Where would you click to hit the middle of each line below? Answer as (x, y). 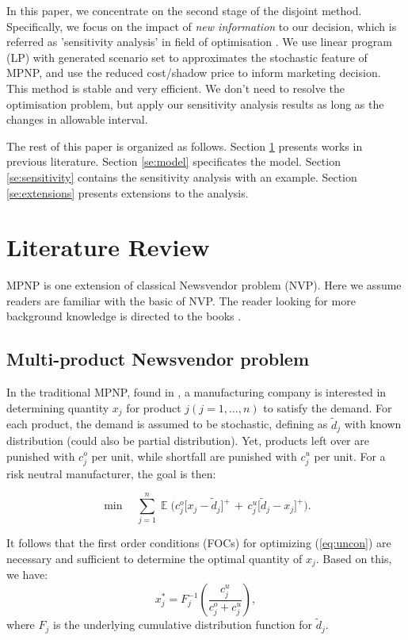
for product (154, 407)
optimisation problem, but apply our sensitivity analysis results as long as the (195, 103)
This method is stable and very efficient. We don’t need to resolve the (175, 88)
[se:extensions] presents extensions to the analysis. (128, 192)
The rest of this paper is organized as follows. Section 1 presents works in (185, 146)
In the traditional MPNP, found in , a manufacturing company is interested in (196, 392)
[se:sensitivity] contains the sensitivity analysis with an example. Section (182, 176)
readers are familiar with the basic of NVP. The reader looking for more (181, 300)
